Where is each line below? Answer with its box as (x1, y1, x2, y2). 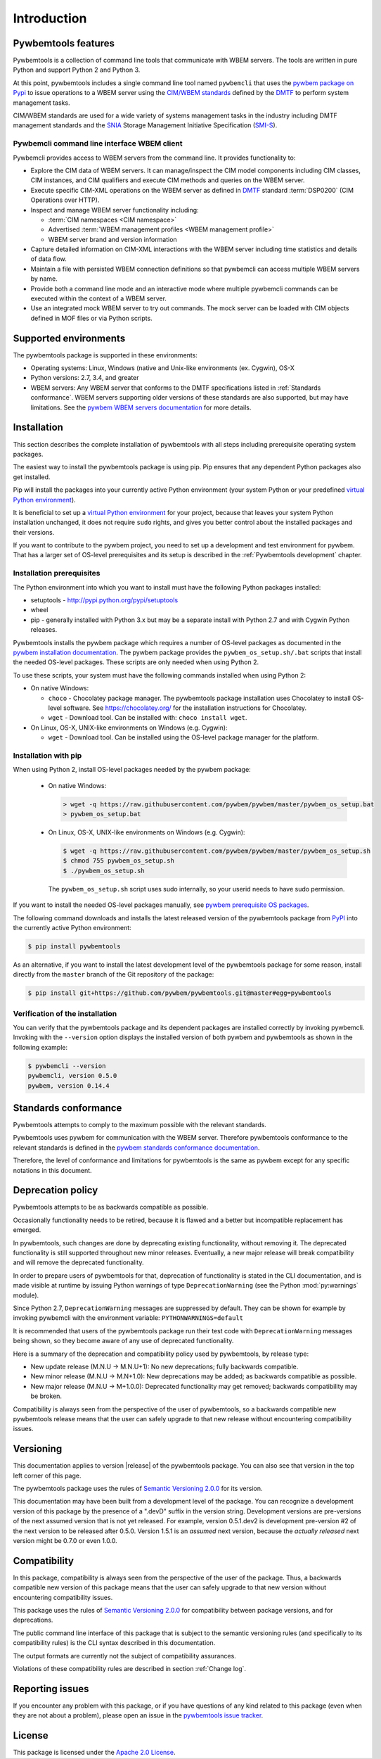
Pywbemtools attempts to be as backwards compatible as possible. (13, 1203, 209, 1212)
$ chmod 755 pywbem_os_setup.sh (63, 857, 175, 865)
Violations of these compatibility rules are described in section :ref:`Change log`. (13, 1664, 246, 1672)
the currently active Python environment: (13, 923, 131, 932)
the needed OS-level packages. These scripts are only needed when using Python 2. (13, 658, 259, 666)
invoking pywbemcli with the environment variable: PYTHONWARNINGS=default (13, 1314, 244, 1322)
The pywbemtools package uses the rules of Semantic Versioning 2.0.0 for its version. (13, 1484, 263, 1492)
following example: (13, 1043, 68, 1051)
